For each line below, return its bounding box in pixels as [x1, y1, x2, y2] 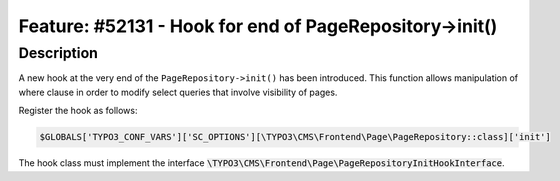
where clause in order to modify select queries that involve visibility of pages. [18, 86, 338, 98]
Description [18, 44, 99, 62]
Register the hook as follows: [18, 105, 138, 117]
